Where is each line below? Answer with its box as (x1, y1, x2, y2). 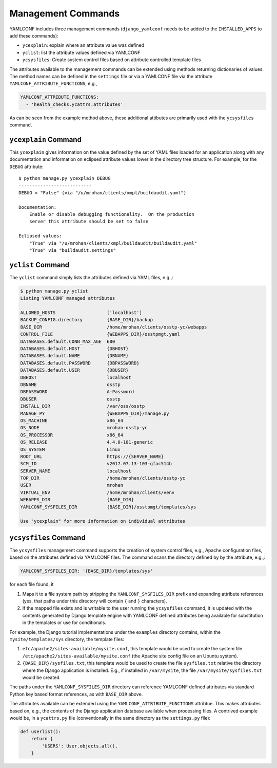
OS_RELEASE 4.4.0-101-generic (20, 440, 153, 445)
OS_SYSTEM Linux (20, 446, 121, 452)
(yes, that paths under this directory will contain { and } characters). (22, 598, 168, 604)
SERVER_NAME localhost (20, 468, 132, 474)
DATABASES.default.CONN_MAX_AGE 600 (20, 338, 115, 344)
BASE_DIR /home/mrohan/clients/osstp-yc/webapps (20, 324, 207, 330)
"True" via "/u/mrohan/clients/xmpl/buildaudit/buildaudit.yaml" (29, 240, 197, 246)
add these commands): (9, 32, 58, 39)
